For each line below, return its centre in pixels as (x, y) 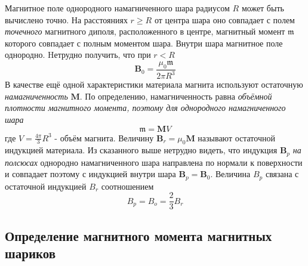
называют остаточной (236, 137)
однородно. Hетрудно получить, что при (78, 55)
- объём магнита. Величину (104, 137)
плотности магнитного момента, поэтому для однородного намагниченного (145, 108)
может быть (263, 8)
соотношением (127, 186)
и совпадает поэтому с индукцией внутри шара (90, 174)
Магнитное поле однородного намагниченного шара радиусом (117, 8)
